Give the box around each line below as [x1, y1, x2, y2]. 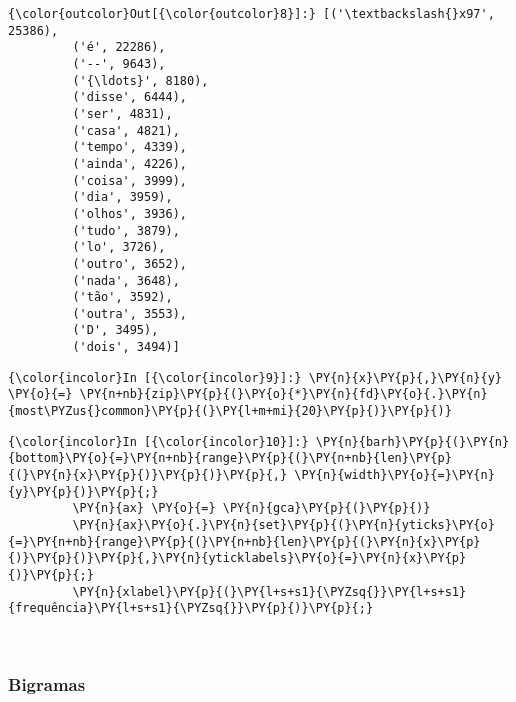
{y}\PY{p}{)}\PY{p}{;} [8, 484, 159, 499]
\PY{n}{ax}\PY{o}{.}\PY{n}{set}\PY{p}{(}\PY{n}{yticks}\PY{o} [72, 518, 495, 533]
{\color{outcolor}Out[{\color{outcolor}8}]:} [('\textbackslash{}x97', [8, 7, 495, 21]
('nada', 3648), [72, 273, 180, 288]
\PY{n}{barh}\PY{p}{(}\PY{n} [315, 434, 510, 449]
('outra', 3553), [72, 306, 187, 321]
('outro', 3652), [72, 256, 187, 271]
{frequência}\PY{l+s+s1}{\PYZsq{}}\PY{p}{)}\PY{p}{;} [8, 601, 374, 616]
